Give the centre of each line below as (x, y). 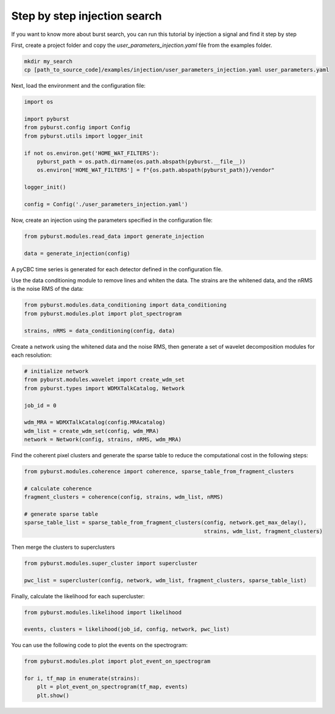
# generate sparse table (61, 514)
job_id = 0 (40, 405)
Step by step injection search (86, 16)
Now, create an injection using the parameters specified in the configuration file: (112, 220)
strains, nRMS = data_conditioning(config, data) (100, 330)
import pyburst (47, 119)
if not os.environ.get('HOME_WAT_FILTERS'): (92, 153)
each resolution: (31, 355)
